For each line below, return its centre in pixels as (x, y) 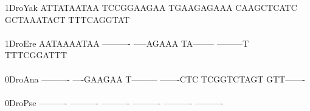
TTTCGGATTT (36, 55)
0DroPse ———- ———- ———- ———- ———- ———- (114, 102)
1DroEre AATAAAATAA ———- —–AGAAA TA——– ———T (127, 43)
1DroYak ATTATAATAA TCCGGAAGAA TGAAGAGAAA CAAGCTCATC (151, 7)
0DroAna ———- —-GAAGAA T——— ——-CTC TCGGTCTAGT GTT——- (155, 79)
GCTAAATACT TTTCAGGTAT (67, 19)
